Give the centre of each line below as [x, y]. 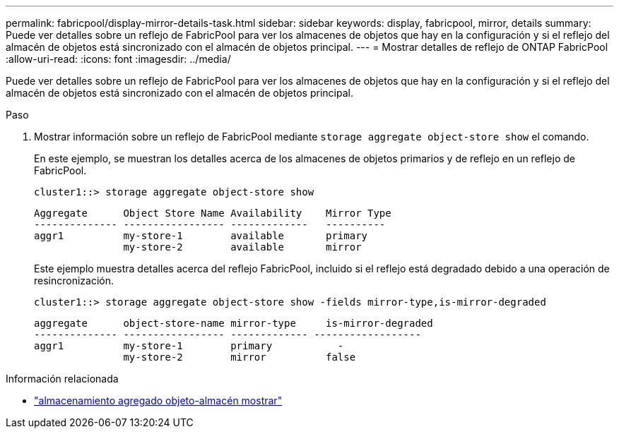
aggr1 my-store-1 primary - [189, 346]
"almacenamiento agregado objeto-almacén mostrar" [158, 400]
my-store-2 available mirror [242, 247]
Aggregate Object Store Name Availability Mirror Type [213, 213]
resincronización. [74, 281]
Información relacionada [62, 379]
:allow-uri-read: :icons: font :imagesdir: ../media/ [118, 59]
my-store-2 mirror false [240, 357]
